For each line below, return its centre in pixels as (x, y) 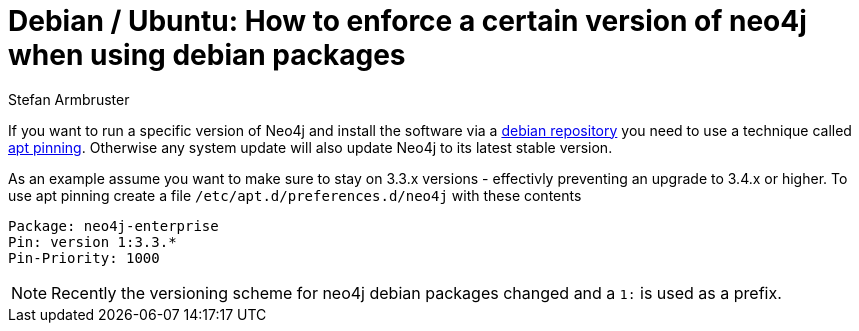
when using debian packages (207, 55)
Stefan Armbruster (69, 99)
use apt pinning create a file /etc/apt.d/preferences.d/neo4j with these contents (295, 195)
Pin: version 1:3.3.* (92, 241)
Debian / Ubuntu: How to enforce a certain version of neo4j (407, 21)
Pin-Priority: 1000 (84, 257)
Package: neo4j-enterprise (113, 225)
